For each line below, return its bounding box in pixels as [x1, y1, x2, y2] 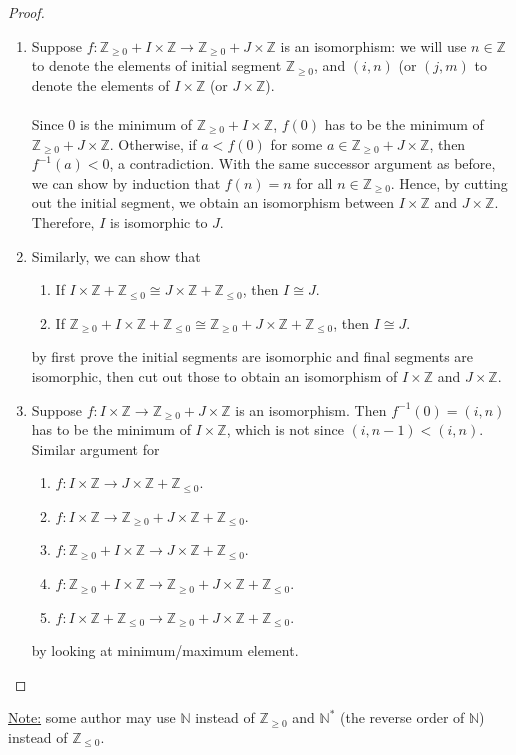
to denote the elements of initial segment [31, 55, 282, 76]
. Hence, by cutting [390, 172, 508, 193]
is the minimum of [80, 113, 193, 134]
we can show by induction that [31, 172, 221, 193]
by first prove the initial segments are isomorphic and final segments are [31, 346, 474, 367]
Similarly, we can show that [31, 245, 201, 266]
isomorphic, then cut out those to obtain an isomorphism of [31, 365, 398, 386]
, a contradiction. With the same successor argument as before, [109, 153, 496, 174]
